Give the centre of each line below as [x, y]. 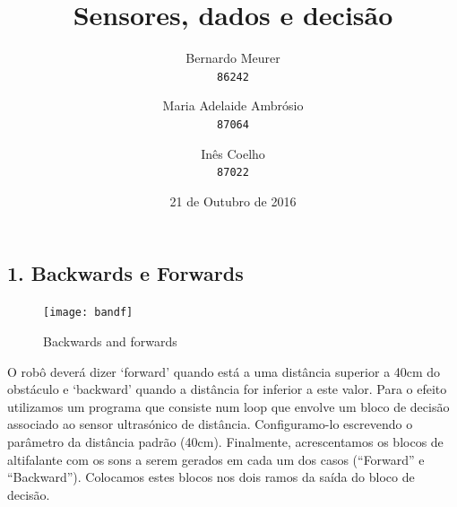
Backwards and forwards [110, 341]
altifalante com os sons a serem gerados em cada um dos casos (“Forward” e [216, 459]
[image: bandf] [88, 313]
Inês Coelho [233, 153]
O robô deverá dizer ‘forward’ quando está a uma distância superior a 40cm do [224, 371]
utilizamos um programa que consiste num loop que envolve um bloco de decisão [228, 406]
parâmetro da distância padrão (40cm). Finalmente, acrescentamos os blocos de [225, 441]
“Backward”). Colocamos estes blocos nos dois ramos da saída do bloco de [211, 477]
